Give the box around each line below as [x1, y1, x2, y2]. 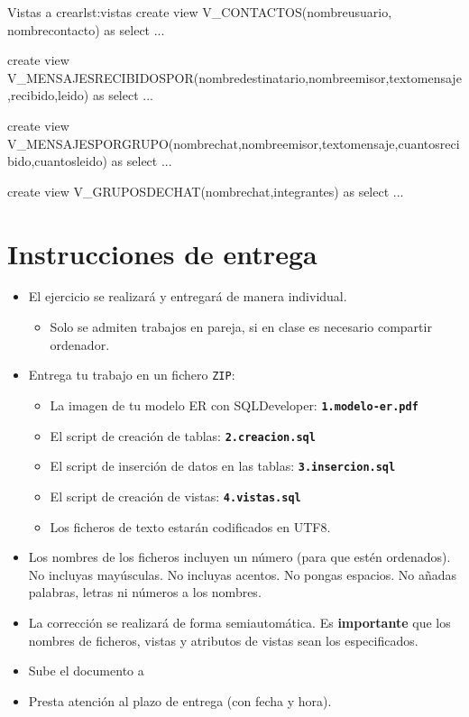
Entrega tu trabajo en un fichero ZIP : [28, 365, 235, 384]
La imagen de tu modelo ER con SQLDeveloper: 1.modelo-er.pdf [50, 395, 418, 414]
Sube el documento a [28, 661, 144, 680]
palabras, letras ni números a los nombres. [28, 583, 262, 602]
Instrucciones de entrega [7, 234, 317, 271]
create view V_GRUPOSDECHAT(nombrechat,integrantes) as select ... [7, 181, 404, 200]
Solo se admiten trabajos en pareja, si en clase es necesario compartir [50, 317, 432, 336]
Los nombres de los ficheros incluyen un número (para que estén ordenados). [28, 547, 451, 566]
